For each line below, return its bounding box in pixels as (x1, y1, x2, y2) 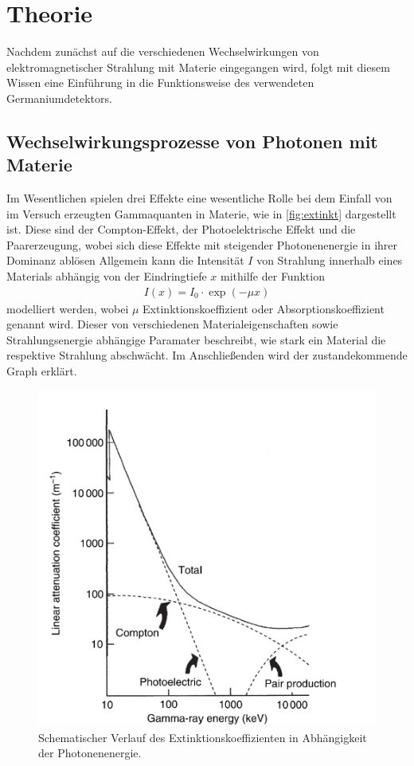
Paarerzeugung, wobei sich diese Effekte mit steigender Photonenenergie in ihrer (6, 236, 398, 253)
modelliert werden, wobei (6, 300, 129, 316)
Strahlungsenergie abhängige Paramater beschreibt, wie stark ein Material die (6, 331, 386, 348)
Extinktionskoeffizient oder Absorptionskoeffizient (143, 300, 385, 316)
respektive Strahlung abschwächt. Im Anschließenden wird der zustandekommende (6, 347, 408, 363)
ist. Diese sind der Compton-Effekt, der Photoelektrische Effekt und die (6, 221, 356, 238)
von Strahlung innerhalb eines (256, 252, 403, 269)
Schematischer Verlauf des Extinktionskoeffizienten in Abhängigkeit (38, 729, 367, 745)
